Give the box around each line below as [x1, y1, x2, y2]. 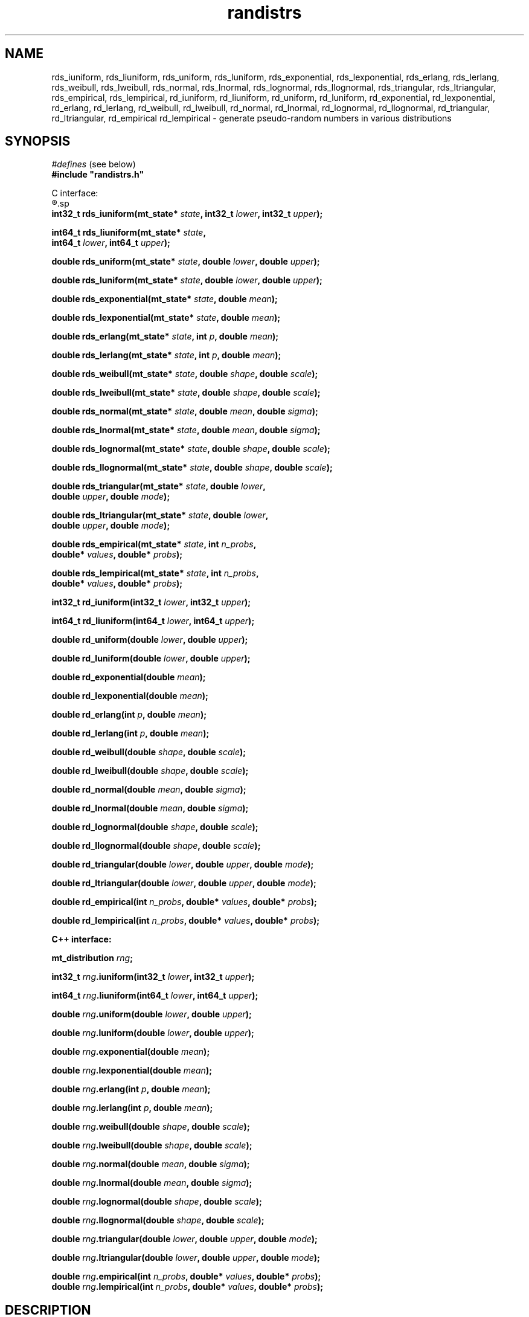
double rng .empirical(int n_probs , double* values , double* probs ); [51, 1271, 321, 1282]
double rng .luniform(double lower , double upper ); [51, 1028, 254, 1038]
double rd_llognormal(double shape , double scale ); [51, 840, 261, 851]
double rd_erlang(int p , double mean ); [51, 709, 207, 720]
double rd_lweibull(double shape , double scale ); [51, 765, 249, 776]
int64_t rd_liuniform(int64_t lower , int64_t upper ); [51, 616, 255, 626]
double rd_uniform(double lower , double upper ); [51, 634, 248, 645]
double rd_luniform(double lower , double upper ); [51, 653, 251, 664]
